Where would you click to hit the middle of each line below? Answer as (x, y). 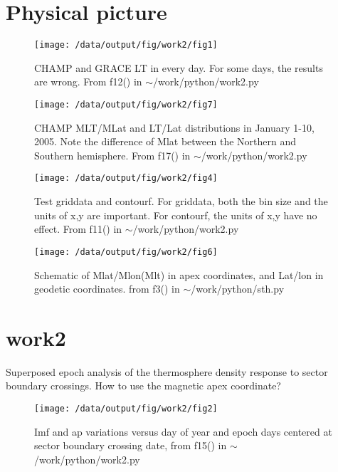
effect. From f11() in (78, 229)
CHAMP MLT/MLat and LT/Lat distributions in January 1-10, (174, 127)
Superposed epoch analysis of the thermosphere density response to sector (167, 371)
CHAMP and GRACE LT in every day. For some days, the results (179, 67)
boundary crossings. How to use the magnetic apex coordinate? (143, 386)
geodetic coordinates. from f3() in (107, 289)
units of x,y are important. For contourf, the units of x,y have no (176, 215)
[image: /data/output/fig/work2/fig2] (126, 409)
